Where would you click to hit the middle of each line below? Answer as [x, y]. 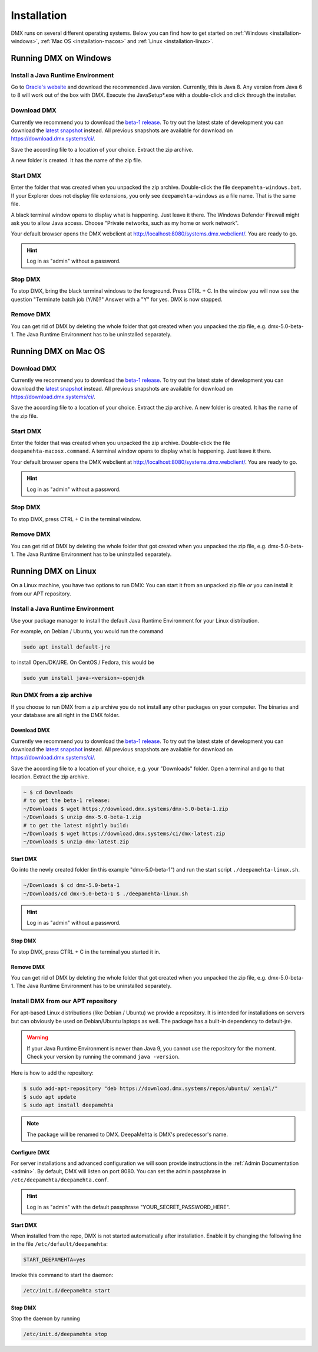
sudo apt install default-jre [67, 647]
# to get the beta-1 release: [67, 801]
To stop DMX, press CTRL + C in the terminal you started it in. [86, 952]
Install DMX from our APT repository [64, 1001]
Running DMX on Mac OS [58, 351]
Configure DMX [30, 1152]
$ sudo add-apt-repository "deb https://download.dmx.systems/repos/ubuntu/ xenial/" [150, 1089]
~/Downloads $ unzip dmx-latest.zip [76, 842]
